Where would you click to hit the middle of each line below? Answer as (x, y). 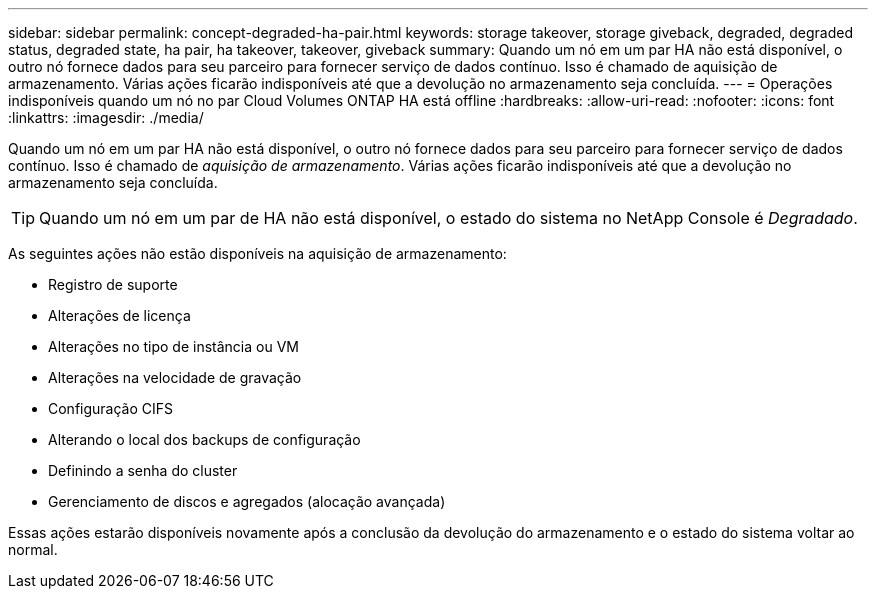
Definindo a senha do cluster (143, 470)
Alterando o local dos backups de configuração (204, 439)
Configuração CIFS (111, 408)
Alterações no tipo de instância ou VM (173, 346)
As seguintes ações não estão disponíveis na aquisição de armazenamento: (257, 253)
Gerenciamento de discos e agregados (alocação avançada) (247, 501)
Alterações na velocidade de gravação (175, 377)
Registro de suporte (113, 284)
